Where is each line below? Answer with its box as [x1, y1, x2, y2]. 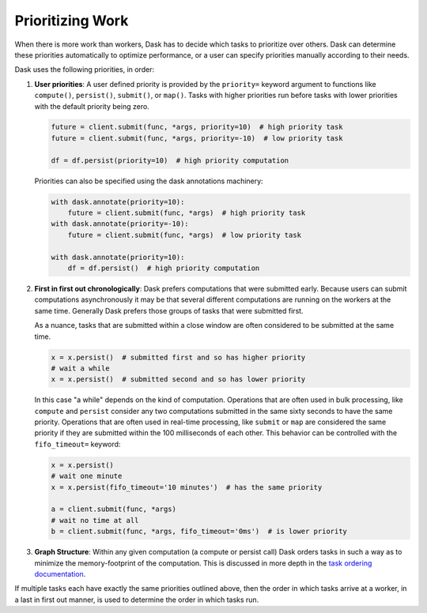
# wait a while [51, 363, 110, 373]
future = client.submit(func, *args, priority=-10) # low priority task [51, 134, 343, 142]
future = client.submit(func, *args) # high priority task [67, 209, 306, 217]
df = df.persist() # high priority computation [67, 263, 260, 273]
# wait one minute [51, 472, 123, 481]
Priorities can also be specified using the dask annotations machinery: [34, 176, 264, 186]
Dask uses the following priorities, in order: [14, 65, 154, 74]
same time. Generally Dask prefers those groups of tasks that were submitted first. [34, 306, 304, 315]
